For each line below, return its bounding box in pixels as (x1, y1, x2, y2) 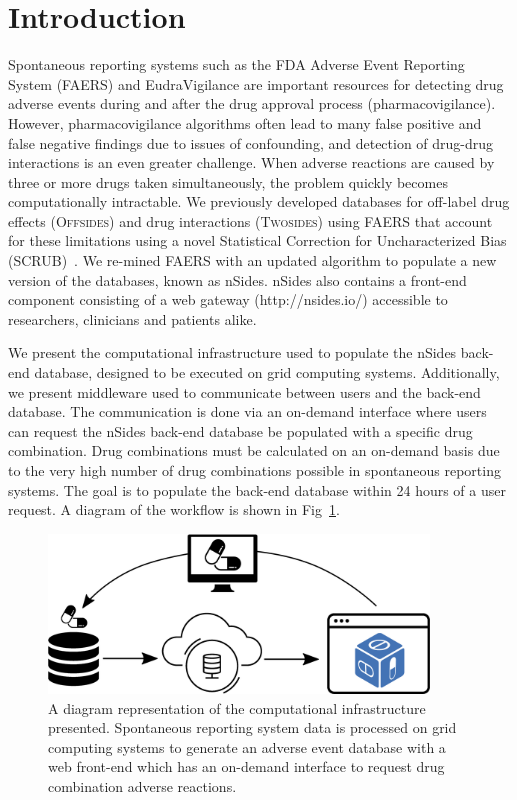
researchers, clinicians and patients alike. (8, 308, 257, 329)
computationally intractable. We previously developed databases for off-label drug (8, 191, 510, 212)
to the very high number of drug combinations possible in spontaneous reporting (8, 460, 501, 480)
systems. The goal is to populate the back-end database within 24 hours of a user (8, 479, 506, 500)
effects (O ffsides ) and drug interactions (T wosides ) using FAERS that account (8, 210, 493, 231)
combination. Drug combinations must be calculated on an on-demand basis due (8, 440, 500, 461)
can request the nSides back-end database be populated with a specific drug (8, 420, 473, 441)
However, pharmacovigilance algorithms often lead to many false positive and (8, 112, 482, 133)
